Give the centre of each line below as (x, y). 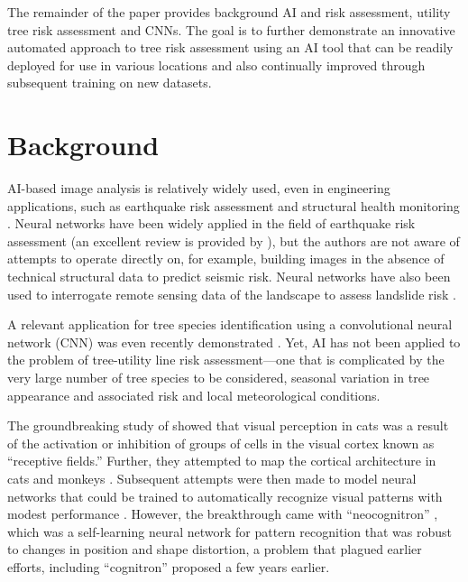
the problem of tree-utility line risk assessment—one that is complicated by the (226, 360)
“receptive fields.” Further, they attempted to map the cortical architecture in (222, 461)
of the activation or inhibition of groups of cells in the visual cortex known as (221, 443)
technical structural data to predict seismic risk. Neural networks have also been (229, 277)
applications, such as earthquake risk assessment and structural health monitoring (234, 205)
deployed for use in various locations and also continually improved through (216, 65)
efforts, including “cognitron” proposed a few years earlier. (169, 566)
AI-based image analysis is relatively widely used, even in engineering (199, 188)
